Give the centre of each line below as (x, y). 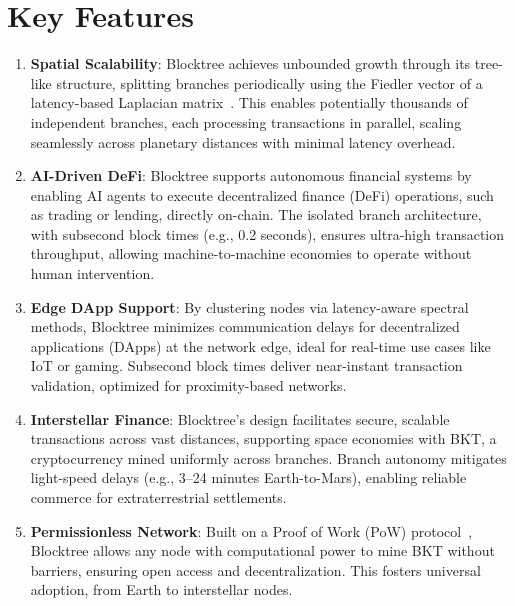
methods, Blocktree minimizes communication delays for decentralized (245, 326)
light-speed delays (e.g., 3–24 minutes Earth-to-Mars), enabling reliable (248, 477)
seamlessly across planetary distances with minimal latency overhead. (243, 141)
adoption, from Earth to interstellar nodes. (161, 589)
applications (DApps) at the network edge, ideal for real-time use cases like (260, 345)
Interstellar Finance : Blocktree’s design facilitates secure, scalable (240, 418)
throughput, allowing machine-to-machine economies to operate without (251, 253)
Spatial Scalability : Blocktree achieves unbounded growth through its (250, 63)
